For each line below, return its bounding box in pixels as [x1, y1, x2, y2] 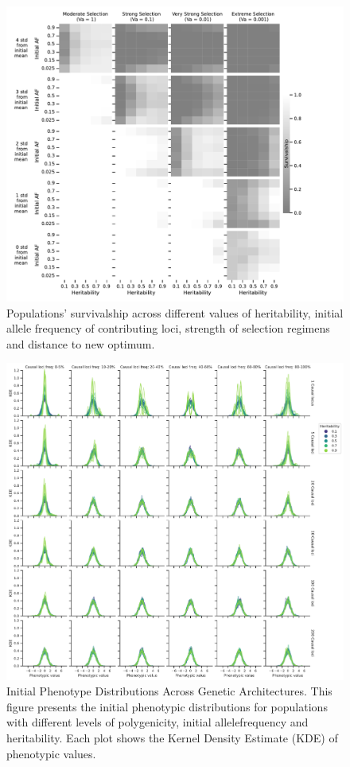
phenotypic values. [6, 745, 96, 761]
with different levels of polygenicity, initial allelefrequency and [6, 714, 309, 730]
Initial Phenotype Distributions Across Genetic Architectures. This [6, 683, 332, 699]
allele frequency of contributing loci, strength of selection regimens [6, 320, 330, 337]
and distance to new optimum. [6, 335, 155, 352]
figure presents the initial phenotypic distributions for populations [6, 698, 328, 714]
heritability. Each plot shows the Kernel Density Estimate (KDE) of [6, 730, 338, 746]
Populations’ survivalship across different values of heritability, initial [6, 304, 344, 321]
